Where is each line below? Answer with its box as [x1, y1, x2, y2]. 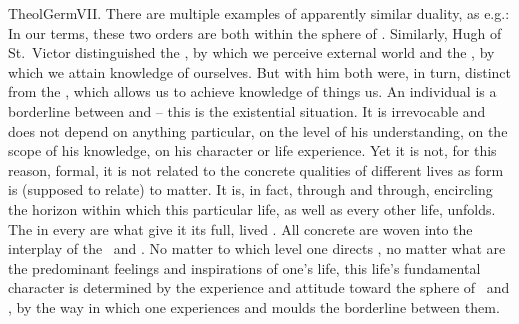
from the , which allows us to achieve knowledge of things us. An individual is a [8, 81, 497, 102]
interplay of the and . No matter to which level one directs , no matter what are [8, 238, 506, 259]
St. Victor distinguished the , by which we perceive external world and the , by [8, 42, 495, 63]
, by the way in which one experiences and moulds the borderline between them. [8, 296, 500, 317]
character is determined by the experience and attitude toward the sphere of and [8, 277, 510, 298]
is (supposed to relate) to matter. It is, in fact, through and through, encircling [8, 179, 493, 200]
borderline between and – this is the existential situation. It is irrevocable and [8, 100, 486, 121]
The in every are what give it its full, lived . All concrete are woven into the [8, 218, 473, 239]
